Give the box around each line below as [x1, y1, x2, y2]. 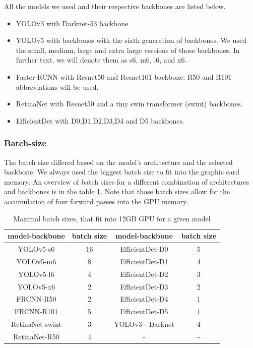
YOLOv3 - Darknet [114, 319, 174, 329]
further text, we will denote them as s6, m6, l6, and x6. [16, 54, 187, 65]
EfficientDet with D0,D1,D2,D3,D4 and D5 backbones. [16, 115, 184, 126]
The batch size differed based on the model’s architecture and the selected [4, 156, 233, 167]
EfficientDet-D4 [120, 294, 168, 304]
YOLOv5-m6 [16, 256, 56, 266]
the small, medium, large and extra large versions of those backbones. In [16, 44, 240, 55]
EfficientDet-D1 [120, 256, 168, 266]
